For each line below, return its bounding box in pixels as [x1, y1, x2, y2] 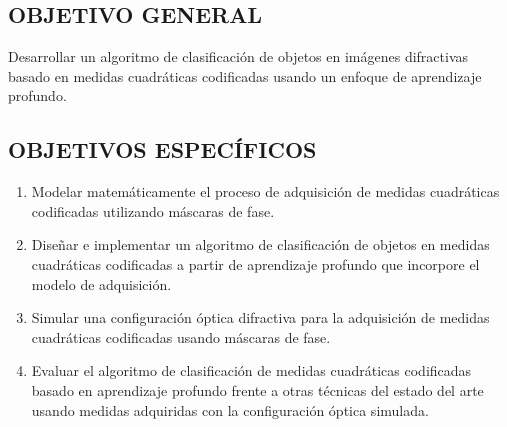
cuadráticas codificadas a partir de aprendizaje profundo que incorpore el [31, 253, 480, 274]
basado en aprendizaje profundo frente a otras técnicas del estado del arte [31, 379, 484, 400]
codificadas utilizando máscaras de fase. [31, 200, 275, 221]
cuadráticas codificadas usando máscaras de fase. [31, 326, 331, 347]
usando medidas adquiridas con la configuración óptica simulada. [31, 399, 429, 420]
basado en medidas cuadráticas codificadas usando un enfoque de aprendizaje [8, 65, 482, 86]
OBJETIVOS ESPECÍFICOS [8, 134, 317, 165]
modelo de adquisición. [31, 273, 172, 294]
